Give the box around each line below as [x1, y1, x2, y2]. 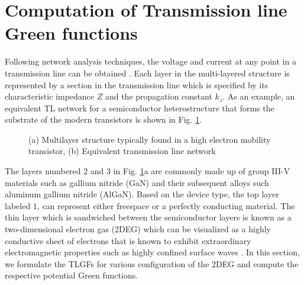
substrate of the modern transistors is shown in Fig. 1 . [5, 113, 202, 126]
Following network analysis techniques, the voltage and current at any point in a [5, 55, 296, 68]
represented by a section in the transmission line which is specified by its [5, 78, 269, 91]
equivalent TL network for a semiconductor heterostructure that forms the [5, 101, 274, 114]
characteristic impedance [5, 90, 95, 103]
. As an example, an [222, 90, 295, 103]
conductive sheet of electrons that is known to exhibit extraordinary [5, 234, 251, 246]
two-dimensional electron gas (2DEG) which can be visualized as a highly [5, 223, 271, 235]
